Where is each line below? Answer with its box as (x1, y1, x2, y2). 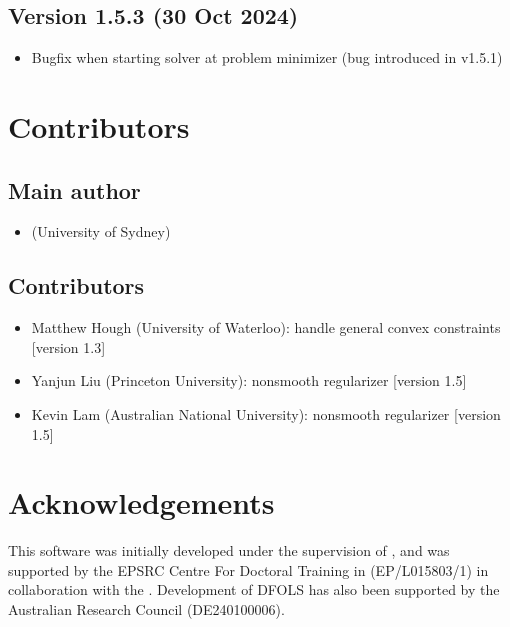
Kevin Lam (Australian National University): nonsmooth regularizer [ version (31, 403, 501, 424)
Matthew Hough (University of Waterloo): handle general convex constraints (31, 317, 501, 338)
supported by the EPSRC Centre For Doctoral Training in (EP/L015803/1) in (8, 559, 489, 580)
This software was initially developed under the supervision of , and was (8, 540, 450, 561)
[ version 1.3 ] (31, 336, 106, 357)
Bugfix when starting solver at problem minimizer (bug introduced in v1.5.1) (31, 47, 503, 68)
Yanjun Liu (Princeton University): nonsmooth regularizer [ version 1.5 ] (31, 370, 467, 391)
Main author (8, 174, 141, 205)
